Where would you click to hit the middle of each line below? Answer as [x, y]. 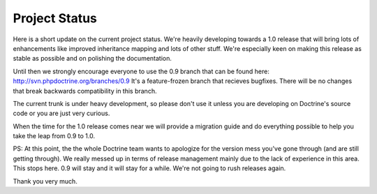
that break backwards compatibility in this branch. [85, 91]
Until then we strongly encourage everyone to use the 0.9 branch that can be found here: [141, 71]
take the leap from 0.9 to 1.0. [54, 136]
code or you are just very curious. [61, 113]
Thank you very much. [45, 181]
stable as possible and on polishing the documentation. [93, 59]
